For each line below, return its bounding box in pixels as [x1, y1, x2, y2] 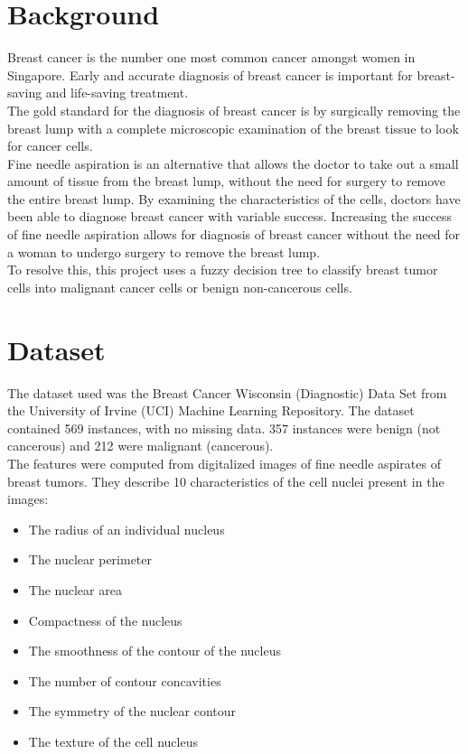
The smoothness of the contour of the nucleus [28, 641, 281, 660]
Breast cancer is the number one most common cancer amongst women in [7, 48, 416, 67]
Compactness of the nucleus [28, 610, 183, 629]
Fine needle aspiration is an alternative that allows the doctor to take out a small [7, 154, 459, 172]
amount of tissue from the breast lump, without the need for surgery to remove [7, 172, 446, 191]
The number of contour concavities [28, 671, 221, 690]
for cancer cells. [7, 136, 93, 155]
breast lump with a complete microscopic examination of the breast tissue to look [7, 118, 459, 137]
